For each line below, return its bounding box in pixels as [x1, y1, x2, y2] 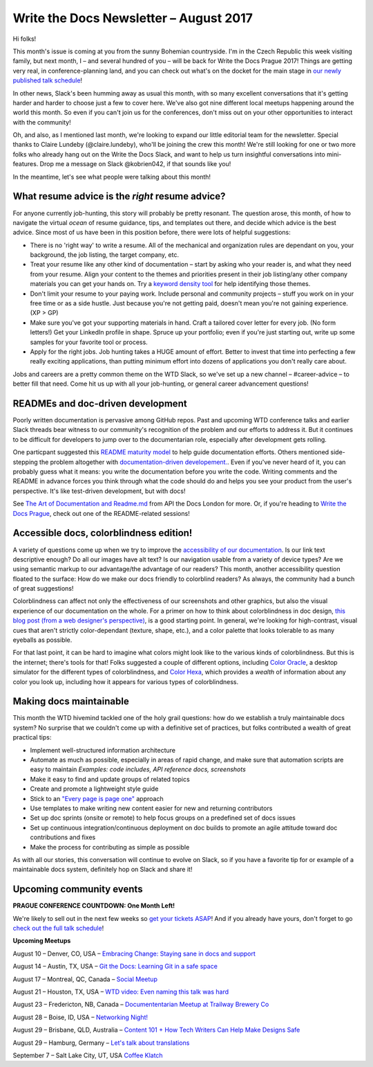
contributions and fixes [30, 833, 96, 841]
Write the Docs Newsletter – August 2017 [12, 10, 254, 26]
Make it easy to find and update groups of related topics [30, 775, 190, 783]
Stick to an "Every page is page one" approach [30, 794, 164, 803]
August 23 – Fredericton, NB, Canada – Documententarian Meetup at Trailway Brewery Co [12, 1001, 269, 1009]
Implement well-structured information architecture [30, 746, 176, 754]
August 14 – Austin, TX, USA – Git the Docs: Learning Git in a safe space [12, 962, 218, 971]
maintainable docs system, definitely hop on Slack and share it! [12, 866, 193, 874]
